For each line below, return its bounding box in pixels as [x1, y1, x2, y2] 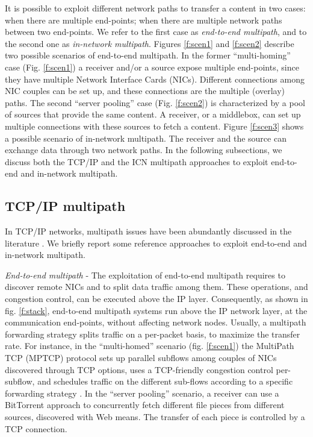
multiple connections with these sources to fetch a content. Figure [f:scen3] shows [5, 119, 304, 132]
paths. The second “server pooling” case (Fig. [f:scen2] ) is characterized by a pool [5, 96, 305, 108]
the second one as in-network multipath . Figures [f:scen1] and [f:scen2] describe [5, 37, 294, 49]
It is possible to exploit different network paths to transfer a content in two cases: [5, 2, 306, 14]
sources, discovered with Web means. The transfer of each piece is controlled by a [5, 410, 305, 423]
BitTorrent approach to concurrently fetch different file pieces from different [5, 398, 285, 411]
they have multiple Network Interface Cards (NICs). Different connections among [5, 72, 305, 85]
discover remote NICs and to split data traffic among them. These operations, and [5, 280, 308, 293]
